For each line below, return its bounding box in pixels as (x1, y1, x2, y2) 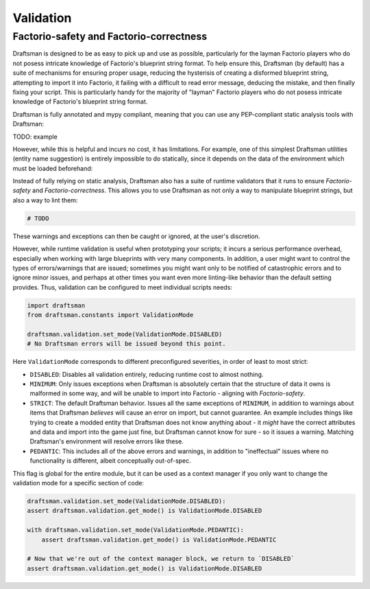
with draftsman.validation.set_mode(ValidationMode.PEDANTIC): (27, 526, 245, 534)
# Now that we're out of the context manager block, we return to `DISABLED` (27, 555, 295, 563)
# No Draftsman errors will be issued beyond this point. (27, 340, 226, 348)
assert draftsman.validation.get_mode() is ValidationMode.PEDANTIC (41, 535, 277, 544)
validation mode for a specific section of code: (12, 479, 144, 487)
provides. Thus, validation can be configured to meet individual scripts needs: (12, 283, 233, 291)
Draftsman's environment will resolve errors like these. (29, 437, 184, 446)
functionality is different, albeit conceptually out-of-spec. (29, 457, 191, 465)
